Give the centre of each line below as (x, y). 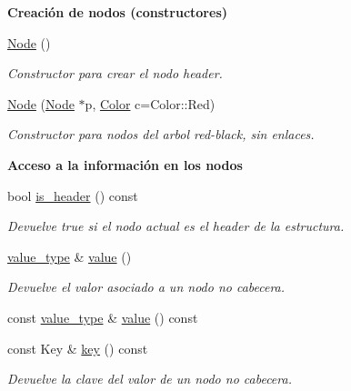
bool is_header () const (73, 195)
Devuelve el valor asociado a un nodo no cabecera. (146, 287)
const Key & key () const (78, 348)
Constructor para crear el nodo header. (115, 73)
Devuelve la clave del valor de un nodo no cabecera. (150, 379)
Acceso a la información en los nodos (125, 164)
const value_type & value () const (103, 317)
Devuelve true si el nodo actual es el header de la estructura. (176, 226)
